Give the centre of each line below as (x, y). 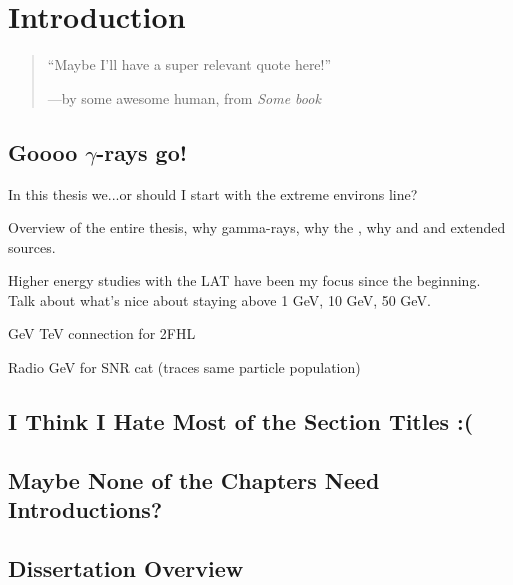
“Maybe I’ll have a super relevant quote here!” (189, 64)
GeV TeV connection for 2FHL (102, 333)
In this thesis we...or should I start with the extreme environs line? (213, 193)
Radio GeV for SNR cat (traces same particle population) (184, 367)
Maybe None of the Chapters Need (194, 479)
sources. (32, 246)
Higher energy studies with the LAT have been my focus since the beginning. (244, 280)
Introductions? (85, 509)
